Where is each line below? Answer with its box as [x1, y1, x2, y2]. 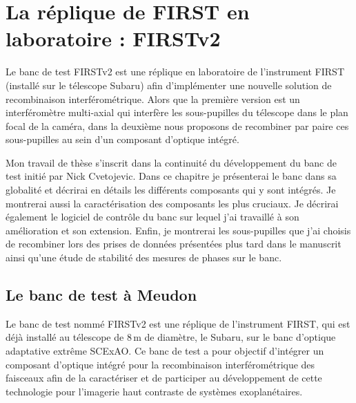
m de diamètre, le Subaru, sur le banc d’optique [133, 330, 336, 344]
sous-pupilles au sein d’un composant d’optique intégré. [6, 132, 239, 147]
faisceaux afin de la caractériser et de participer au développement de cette [6, 371, 322, 385]
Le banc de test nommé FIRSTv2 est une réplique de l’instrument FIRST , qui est [6, 316, 350, 330]
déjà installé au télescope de [6, 330, 124, 344]
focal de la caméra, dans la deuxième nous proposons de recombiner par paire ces [6, 118, 349, 133]
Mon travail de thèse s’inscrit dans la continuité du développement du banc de [6, 155, 337, 169]
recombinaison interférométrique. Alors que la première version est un [6, 91, 300, 106]
